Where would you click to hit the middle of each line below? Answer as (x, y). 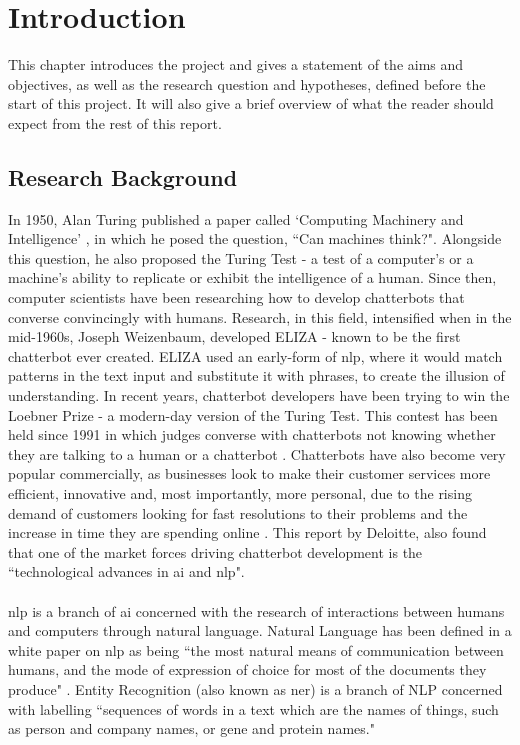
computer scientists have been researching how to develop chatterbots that (236, 297)
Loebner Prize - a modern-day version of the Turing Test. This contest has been (253, 414)
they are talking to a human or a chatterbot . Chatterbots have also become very (257, 453)
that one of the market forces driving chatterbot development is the (215, 551)
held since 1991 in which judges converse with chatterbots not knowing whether (252, 434)
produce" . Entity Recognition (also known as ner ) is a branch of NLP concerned (255, 688)
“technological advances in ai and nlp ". (126, 571)
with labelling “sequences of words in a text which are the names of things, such (253, 708)
